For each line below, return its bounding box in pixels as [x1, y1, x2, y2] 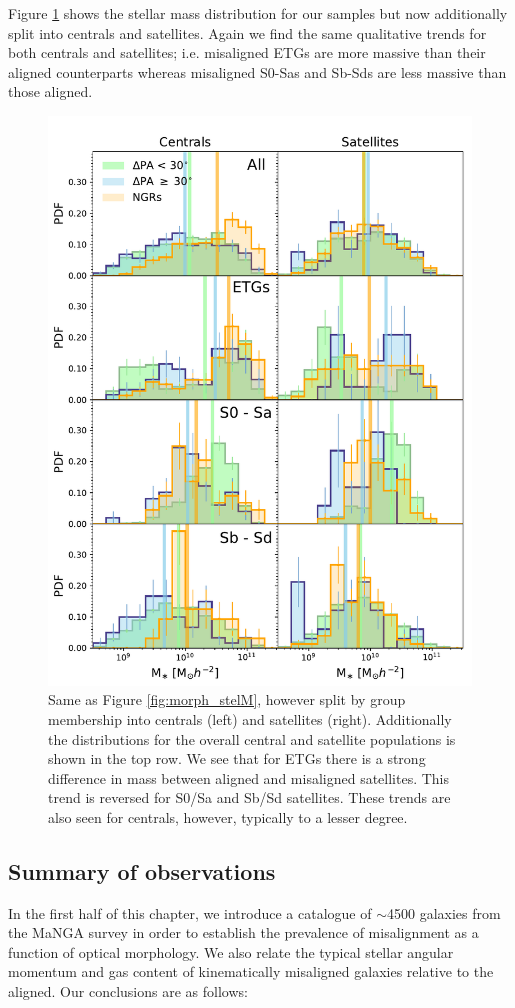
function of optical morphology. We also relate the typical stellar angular [8, 941, 454, 962]
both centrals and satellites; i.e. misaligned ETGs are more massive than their [8, 42, 486, 63]
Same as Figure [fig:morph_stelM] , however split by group [48, 689, 406, 710]
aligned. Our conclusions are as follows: [8, 981, 248, 1002]
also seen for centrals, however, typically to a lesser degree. [48, 806, 408, 827]
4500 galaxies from [387, 902, 501, 923]
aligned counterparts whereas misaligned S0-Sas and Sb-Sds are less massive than [8, 61, 507, 82]
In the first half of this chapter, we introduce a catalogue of [8, 902, 372, 923]
